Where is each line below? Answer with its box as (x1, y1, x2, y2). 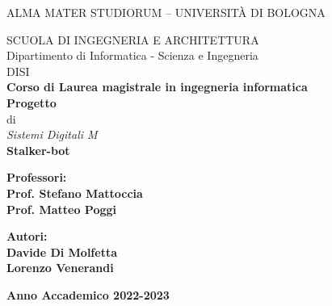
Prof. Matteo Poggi (6, 200, 117, 217)
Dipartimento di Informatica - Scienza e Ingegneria (6, 47, 258, 64)
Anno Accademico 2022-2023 (6, 286, 170, 303)
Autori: (6, 228, 48, 245)
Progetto (6, 94, 57, 111)
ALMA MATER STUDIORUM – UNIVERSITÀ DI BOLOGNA (6, 4, 326, 20)
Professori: (6, 169, 67, 186)
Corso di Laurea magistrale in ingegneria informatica (6, 78, 308, 95)
